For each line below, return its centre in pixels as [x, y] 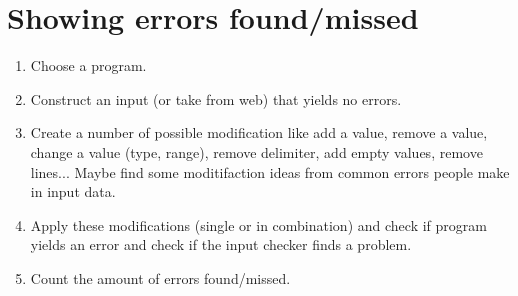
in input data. [73, 191]
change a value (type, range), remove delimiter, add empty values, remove [256, 151]
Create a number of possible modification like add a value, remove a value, [259, 132]
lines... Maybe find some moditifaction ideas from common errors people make [270, 171]
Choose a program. [88, 65]
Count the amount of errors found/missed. [160, 277]
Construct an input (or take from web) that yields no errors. [216, 98]
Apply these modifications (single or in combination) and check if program [258, 224]
